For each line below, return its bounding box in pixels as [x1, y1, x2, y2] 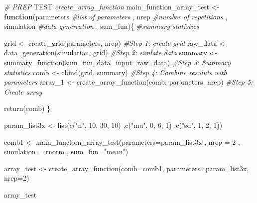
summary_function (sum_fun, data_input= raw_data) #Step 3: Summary [4, 57, 231, 67]
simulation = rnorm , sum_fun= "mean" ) [4, 146, 128, 157]
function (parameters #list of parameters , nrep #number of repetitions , [4, 11, 228, 21]
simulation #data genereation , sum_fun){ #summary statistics [4, 21, 199, 31]
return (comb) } [4, 103, 51, 113]
